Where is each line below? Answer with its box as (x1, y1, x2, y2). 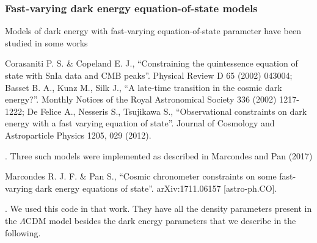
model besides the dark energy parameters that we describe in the (49, 214, 296, 227)
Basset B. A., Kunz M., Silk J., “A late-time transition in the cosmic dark (5, 81, 282, 93)
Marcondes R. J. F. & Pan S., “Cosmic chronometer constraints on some (5, 170, 277, 183)
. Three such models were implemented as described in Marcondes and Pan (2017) (5, 149, 313, 162)
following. (5, 226, 41, 239)
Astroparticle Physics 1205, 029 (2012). (5, 128, 151, 141)
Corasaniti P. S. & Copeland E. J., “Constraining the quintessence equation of (5, 57, 298, 70)
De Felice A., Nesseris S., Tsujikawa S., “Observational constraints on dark (27, 104, 307, 117)
